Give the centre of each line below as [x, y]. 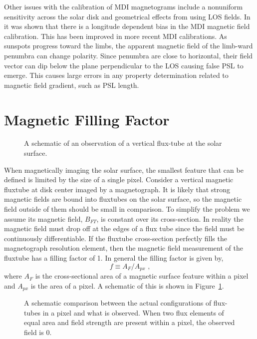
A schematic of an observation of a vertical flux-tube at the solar [123, 143]
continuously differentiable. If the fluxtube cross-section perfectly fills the [116, 238]
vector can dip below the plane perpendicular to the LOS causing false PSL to [124, 65]
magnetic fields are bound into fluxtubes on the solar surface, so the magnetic [123, 199]
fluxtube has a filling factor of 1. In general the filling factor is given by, [114, 258]
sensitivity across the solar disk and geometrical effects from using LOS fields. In [127, 16]
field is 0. [38, 332]
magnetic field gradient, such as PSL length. [72, 85]
